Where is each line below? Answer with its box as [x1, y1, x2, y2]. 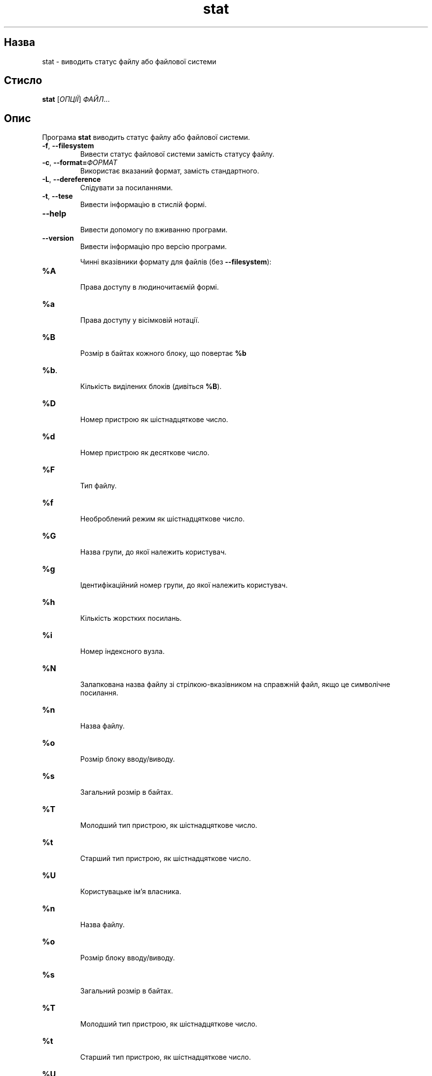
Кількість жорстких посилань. [80, 614, 182, 623]
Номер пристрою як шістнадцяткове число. [80, 415, 228, 424]
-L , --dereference [42, 175, 101, 184]
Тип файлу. [80, 481, 117, 490]
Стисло [4, 74, 42, 87]
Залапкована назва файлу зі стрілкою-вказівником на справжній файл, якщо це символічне [80, 680, 391, 689]
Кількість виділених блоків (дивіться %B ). [80, 382, 222, 391]
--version [42, 234, 74, 243]
